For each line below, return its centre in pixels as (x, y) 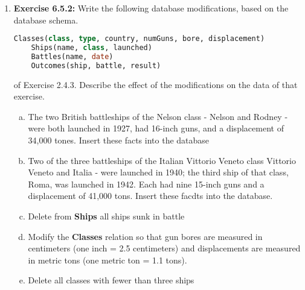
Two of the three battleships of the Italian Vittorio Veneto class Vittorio (162, 160)
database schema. (46, 20)
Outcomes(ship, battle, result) (96, 65)
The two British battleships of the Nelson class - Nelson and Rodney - (158, 116)
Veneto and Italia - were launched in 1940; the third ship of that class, (158, 172)
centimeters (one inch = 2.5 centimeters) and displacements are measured (164, 248)
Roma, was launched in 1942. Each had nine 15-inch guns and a (146, 184)
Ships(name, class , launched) (91, 48)
